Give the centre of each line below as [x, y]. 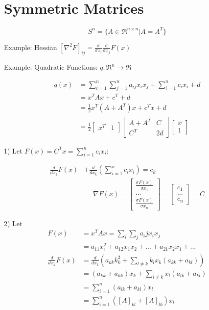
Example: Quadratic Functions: [51, 67]
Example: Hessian [31, 47]
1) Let [13, 150]
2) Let [13, 223]
